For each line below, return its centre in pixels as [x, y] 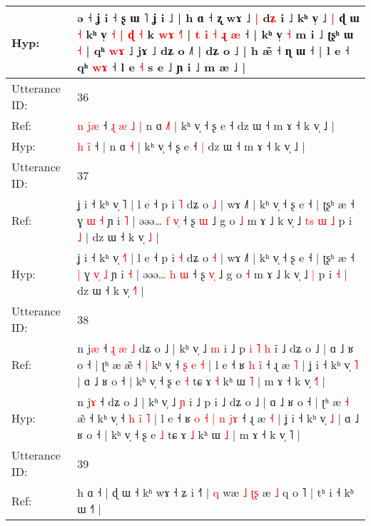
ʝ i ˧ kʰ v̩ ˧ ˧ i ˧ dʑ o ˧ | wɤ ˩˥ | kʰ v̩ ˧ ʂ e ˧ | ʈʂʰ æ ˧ [216, 257]
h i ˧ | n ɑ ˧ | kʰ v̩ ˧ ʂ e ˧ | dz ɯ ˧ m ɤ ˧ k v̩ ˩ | [191, 146]
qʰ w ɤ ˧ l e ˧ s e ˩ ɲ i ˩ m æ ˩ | [162, 67]
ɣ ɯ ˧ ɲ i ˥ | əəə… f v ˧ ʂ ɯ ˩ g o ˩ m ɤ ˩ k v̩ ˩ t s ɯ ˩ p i [215, 220]
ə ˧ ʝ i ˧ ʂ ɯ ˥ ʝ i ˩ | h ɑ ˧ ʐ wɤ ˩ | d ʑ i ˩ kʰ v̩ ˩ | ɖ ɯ [218, 17]
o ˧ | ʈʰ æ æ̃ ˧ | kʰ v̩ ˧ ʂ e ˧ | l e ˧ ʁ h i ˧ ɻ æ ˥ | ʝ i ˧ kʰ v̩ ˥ [218, 364]
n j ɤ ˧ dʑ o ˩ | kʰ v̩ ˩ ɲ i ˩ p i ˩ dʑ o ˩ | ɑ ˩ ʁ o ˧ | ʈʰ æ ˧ [213, 401]
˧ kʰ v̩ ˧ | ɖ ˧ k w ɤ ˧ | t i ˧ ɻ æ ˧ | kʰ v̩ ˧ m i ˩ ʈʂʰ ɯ [215, 34]
